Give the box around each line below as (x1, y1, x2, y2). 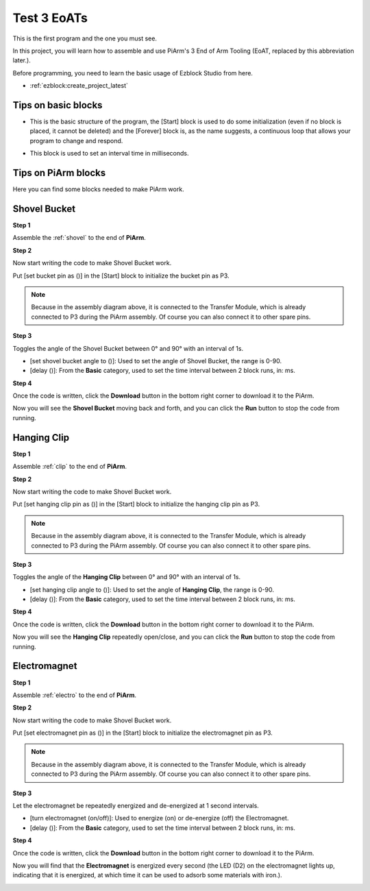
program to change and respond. (29, 136, 123, 145)
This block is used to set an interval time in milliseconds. (29, 149, 189, 158)
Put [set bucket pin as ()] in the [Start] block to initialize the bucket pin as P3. (12, 271, 230, 280)
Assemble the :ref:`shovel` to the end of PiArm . (12, 234, 147, 242)
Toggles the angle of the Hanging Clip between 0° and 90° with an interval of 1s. (12, 573, 241, 581)
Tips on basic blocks (12, 99, 103, 111)
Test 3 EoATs (12, 10, 88, 25)
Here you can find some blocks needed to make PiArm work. (12, 185, 184, 193)
